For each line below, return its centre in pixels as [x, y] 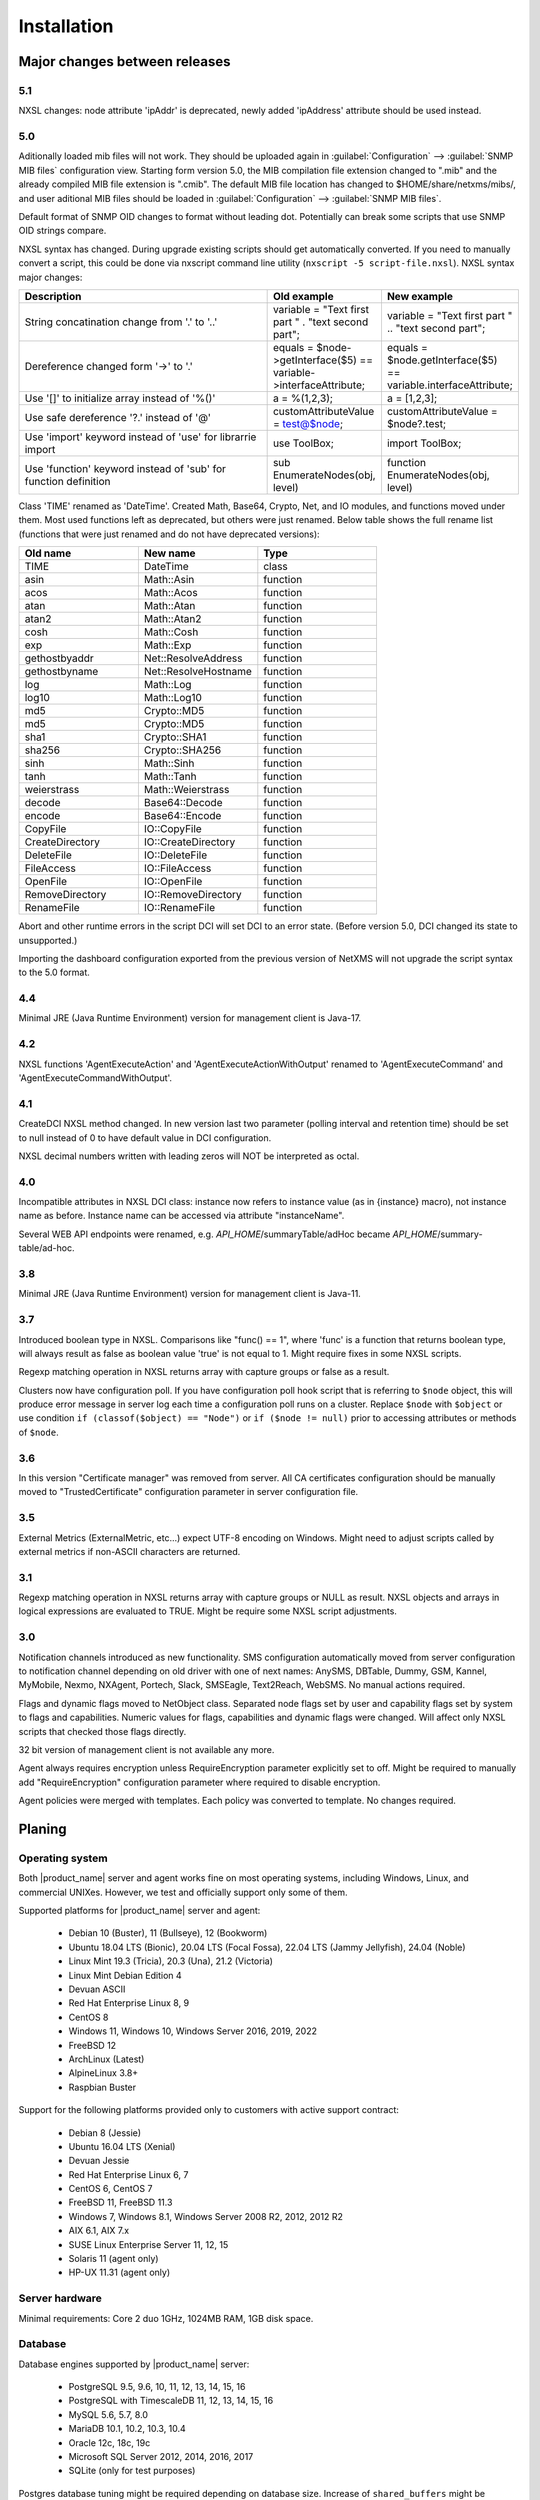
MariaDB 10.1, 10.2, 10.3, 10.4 [127, 2429]
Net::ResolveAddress [193, 658]
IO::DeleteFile [175, 855]
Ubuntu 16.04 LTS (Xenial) [122, 2146]
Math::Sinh [169, 763]
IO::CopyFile [172, 829]
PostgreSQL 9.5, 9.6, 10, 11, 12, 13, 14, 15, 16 [157, 2387]
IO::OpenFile [173, 882]
